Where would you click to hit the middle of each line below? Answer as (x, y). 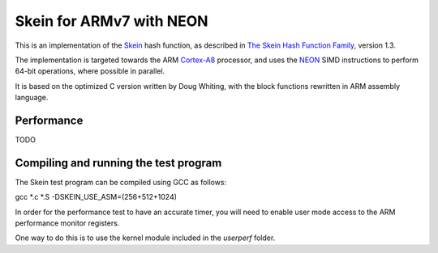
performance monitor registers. (67, 223)
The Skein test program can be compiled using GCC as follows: (121, 182)
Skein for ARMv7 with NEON (112, 21)
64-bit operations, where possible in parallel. (90, 71)
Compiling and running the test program (118, 163)
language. (32, 98)
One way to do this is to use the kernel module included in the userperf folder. (145, 238)
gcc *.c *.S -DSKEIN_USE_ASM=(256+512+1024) (96, 197)
